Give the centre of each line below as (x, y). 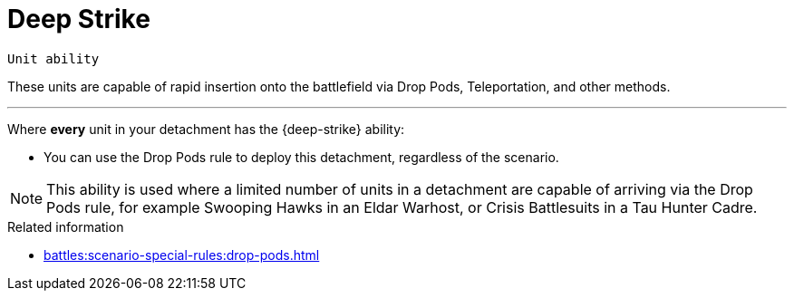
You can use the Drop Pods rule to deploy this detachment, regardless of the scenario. (301, 157)
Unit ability (53, 58)
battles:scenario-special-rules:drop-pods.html (182, 255)
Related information (66, 226)
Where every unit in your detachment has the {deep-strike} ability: (206, 129)
